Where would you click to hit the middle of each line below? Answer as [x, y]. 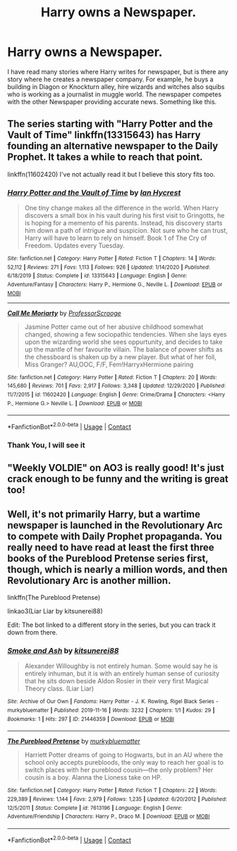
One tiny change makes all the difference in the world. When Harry [121, 208]
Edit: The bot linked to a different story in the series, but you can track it [112, 625]
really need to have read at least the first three [111, 547]
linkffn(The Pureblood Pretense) [54, 598]
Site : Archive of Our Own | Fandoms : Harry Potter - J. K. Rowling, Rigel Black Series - [113, 702]
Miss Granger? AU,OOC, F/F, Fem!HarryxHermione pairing [109, 364]
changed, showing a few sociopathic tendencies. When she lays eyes [126, 334]
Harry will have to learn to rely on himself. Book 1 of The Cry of [116, 238]
